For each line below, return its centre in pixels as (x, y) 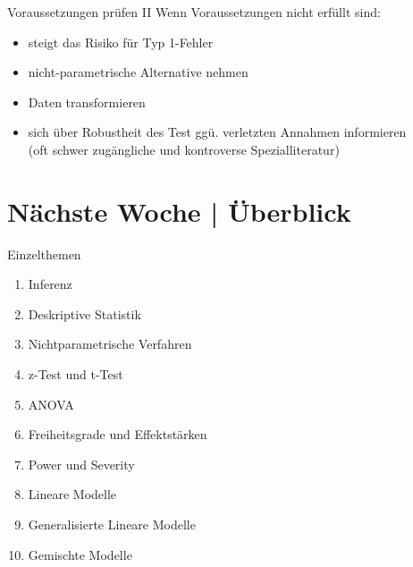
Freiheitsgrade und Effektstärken (118, 434)
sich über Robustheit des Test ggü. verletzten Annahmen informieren (217, 132)
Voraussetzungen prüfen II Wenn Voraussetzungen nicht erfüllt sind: (194, 12)
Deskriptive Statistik (84, 313)
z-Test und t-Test (76, 374)
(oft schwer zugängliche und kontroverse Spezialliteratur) (184, 149)
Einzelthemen (44, 254)
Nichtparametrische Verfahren (110, 344)
